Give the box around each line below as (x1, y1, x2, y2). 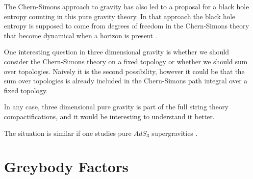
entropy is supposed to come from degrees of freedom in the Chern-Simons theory (4, 21, 249, 31)
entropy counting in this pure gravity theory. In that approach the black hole (4, 11, 235, 21)
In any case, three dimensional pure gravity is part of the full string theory (4, 102, 228, 112)
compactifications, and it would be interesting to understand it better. (4, 111, 215, 121)
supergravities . (152, 128, 198, 138)
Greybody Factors (4, 156, 128, 177)
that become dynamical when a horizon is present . (4, 30, 157, 40)
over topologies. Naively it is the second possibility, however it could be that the (4, 66, 245, 76)
